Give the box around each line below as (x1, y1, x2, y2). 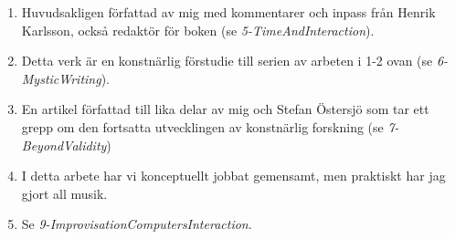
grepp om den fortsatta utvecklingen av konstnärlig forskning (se (21, 117, 384, 136)
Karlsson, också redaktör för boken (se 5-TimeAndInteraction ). (21, 20, 375, 39)
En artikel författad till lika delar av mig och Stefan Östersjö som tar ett (21, 99, 429, 119)
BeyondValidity (21, 135, 107, 154)
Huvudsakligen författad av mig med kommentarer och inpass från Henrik (21, 3, 436, 21)
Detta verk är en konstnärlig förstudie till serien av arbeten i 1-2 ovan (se (21, 51, 433, 70)
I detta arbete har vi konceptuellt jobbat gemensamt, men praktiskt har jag (21, 166, 446, 185)
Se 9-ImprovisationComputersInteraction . (21, 214, 252, 234)
